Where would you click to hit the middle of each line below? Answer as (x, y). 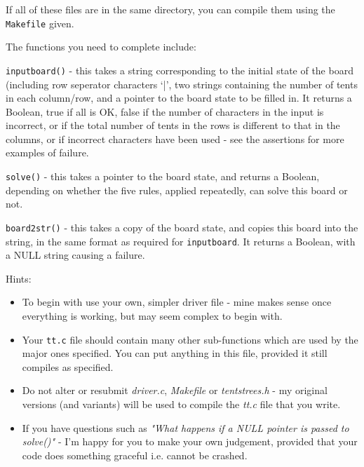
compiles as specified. (68, 366)
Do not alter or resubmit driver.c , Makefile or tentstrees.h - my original (175, 390)
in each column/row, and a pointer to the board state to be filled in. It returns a (179, 98)
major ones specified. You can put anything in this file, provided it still (175, 353)
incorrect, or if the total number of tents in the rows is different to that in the (173, 125)
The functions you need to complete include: (101, 47)
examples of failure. (47, 153)
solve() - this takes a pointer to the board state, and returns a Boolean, (163, 176)
